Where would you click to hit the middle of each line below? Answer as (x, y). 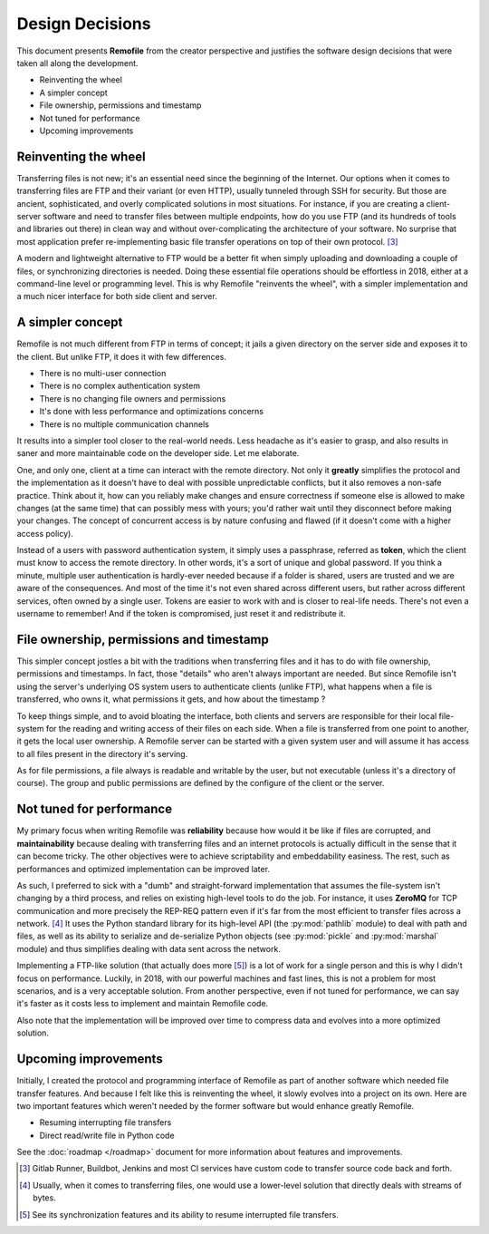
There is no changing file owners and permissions (133, 398)
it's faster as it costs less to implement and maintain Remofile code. (143, 1004)
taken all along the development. (78, 63)
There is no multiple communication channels (125, 424)
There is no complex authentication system (120, 386)
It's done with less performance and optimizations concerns (152, 412)
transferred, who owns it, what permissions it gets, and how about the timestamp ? (171, 699)
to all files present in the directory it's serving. (102, 753)
